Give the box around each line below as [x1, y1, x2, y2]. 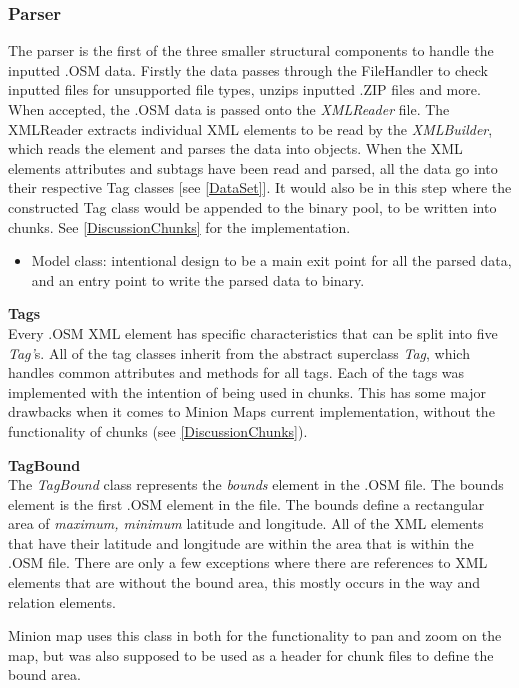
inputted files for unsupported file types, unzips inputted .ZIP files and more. [8, 79, 481, 100]
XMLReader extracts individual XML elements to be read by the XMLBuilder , [8, 118, 493, 139]
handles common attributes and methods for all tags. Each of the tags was [8, 362, 465, 383]
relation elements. [8, 591, 116, 612]
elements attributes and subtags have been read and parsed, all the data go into [8, 157, 498, 178]
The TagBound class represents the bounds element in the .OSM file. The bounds [8, 474, 504, 495]
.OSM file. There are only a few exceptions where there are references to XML [8, 552, 488, 573]
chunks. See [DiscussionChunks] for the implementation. [8, 216, 351, 237]
